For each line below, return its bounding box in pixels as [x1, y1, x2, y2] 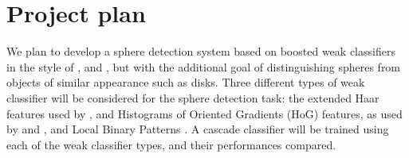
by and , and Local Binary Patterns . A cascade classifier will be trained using [6, 121, 389, 137]
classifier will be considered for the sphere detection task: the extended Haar [6, 89, 380, 106]
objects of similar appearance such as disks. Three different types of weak [6, 74, 365, 91]
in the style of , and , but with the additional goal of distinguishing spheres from [6, 58, 401, 75]
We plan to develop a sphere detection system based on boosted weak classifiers [6, 43, 395, 60]
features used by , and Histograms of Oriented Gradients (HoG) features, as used [6, 105, 403, 121]
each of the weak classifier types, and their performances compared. [6, 136, 336, 152]
